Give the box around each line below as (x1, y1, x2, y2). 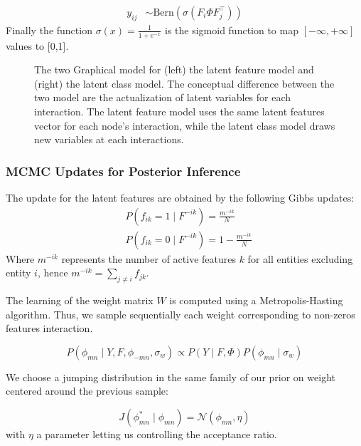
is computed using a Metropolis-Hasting (169, 293, 343, 308)
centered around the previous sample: (6, 383, 168, 398)
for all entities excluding (247, 251, 353, 266)
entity (6, 265, 31, 280)
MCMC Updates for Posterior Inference (6, 162, 241, 180)
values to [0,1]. (6, 38, 69, 53)
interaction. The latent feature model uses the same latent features (34, 104, 325, 119)
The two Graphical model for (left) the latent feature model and (34, 62, 314, 77)
